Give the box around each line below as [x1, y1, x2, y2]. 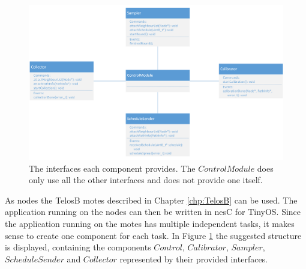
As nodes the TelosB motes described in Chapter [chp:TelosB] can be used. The [5, 193, 298, 206]
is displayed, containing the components [5, 241, 151, 253]
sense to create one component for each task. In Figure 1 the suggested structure [5, 229, 302, 241]
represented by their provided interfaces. [119, 252, 268, 265]
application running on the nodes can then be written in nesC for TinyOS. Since [5, 205, 301, 218]
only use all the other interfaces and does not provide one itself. [29, 174, 263, 186]
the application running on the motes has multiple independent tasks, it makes [5, 217, 295, 229]
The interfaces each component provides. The [29, 162, 196, 174]
